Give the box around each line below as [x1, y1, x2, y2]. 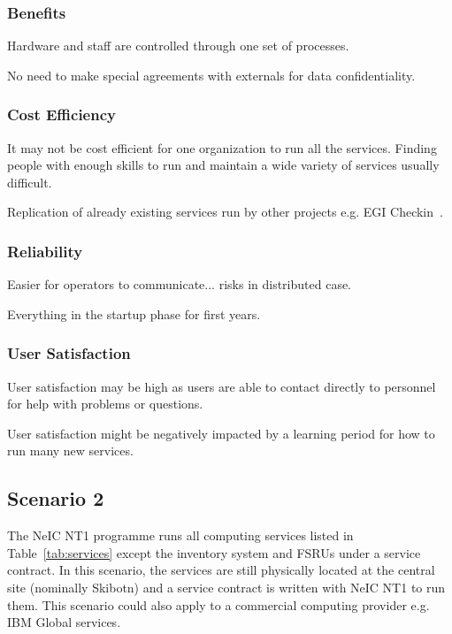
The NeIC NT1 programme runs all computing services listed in [7, 526, 354, 545]
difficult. [7, 172, 52, 191]
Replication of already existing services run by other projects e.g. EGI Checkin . [7, 202, 443, 221]
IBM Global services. [7, 613, 121, 631]
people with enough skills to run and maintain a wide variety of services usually [7, 156, 440, 174]
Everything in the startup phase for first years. [7, 304, 261, 323]
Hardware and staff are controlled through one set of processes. [7, 36, 349, 55]
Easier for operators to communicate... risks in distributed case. [7, 275, 352, 294]
